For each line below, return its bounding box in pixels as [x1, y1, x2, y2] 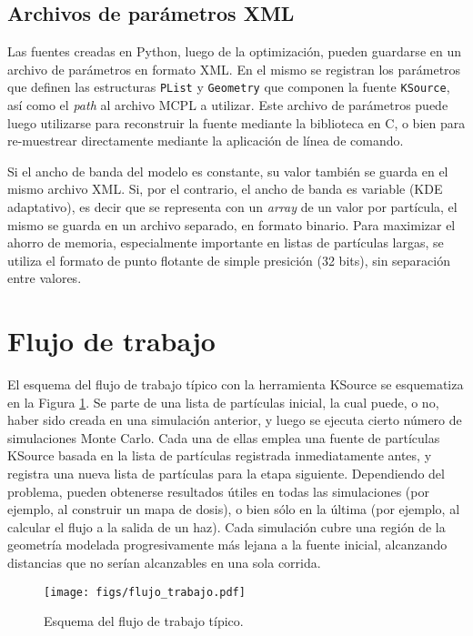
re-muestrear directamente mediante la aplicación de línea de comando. [7, 131, 404, 150]
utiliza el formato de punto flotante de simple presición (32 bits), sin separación [7, 250, 451, 269]
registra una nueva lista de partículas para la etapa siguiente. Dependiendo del [7, 464, 445, 483]
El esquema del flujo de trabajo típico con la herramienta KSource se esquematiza [7, 375, 464, 394]
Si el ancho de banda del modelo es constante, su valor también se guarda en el [7, 161, 448, 180]
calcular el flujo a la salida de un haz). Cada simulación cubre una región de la [7, 517, 446, 536]
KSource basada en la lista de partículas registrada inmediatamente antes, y [7, 446, 432, 465]
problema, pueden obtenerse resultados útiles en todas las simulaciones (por [7, 481, 429, 500]
